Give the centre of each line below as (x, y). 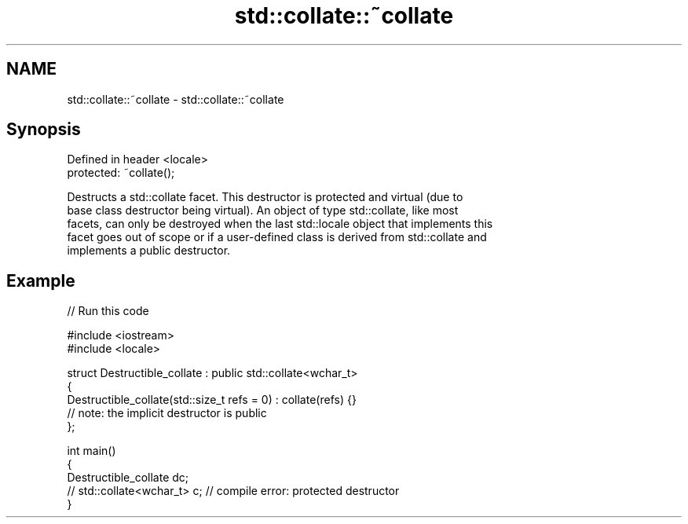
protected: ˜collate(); (121, 173)
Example (41, 280)
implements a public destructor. (149, 251)
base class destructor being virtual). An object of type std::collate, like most (263, 211)
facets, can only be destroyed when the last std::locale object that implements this (280, 224)
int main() (91, 451)
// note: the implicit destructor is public (167, 413)
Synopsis (44, 130)
